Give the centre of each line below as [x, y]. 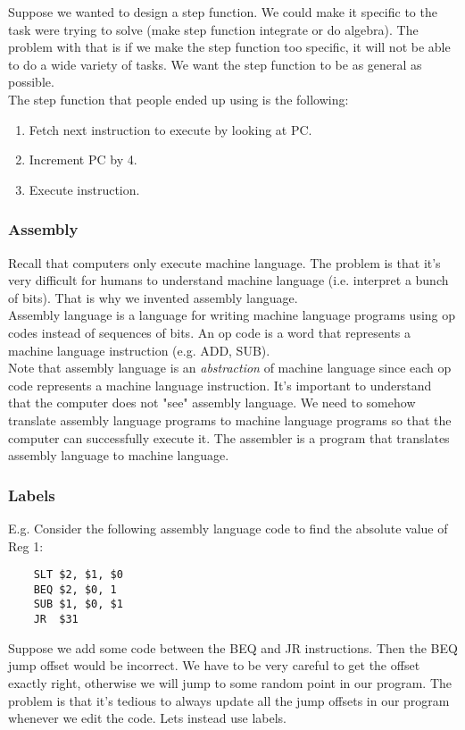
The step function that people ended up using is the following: [179, 99]
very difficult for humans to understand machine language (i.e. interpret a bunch [228, 280]
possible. [31, 82]
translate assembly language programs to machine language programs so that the [230, 420]
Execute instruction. [84, 189]
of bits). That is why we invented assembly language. [153, 297]
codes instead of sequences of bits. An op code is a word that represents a [210, 332]
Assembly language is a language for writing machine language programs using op [232, 315]
